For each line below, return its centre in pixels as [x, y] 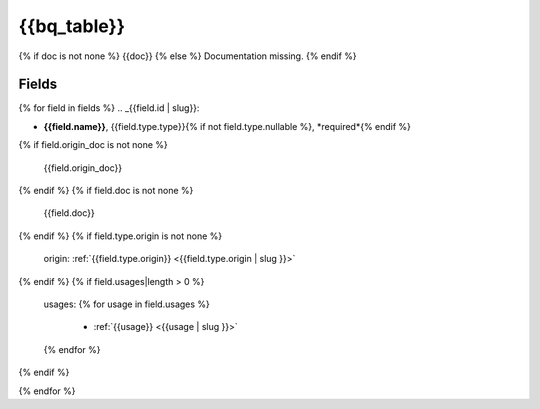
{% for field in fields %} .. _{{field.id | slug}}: [109, 108]
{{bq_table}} [71, 26]
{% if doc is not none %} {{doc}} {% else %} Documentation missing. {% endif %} [187, 56]
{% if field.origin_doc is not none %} [93, 145]
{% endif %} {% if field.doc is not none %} [106, 191]
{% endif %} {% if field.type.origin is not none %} [120, 236]
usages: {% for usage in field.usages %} [126, 304]
